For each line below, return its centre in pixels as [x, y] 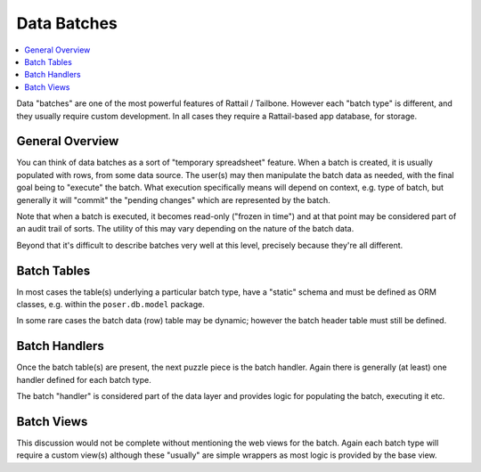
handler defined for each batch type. [84, 379]
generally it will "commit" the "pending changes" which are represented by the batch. [173, 199]
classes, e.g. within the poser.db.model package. [110, 305]
